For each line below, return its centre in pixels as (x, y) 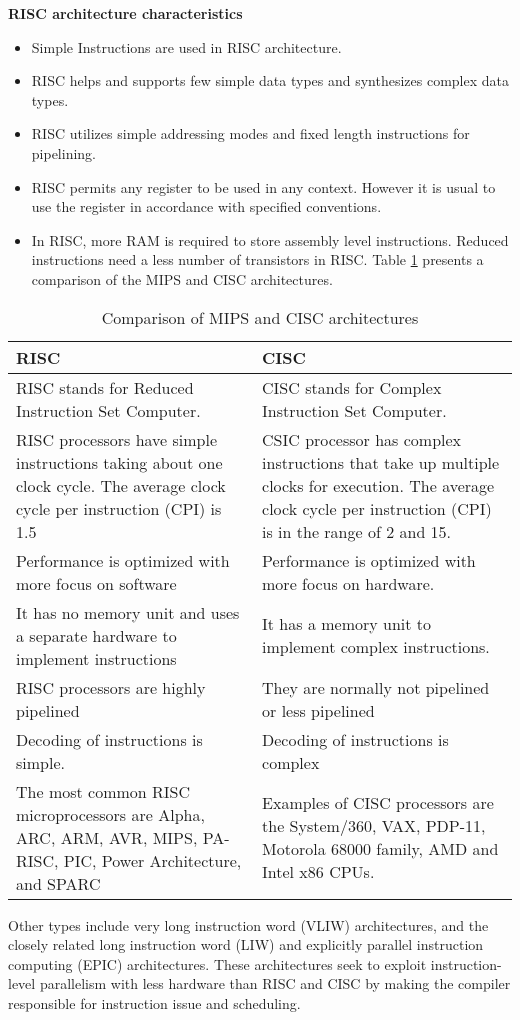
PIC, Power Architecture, (152, 860)
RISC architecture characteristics (125, 13)
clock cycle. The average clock (121, 485)
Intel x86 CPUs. (318, 872)
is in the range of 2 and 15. (357, 531)
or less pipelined (318, 710)
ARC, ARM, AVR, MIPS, (107, 837)
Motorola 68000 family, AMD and (380, 849)
